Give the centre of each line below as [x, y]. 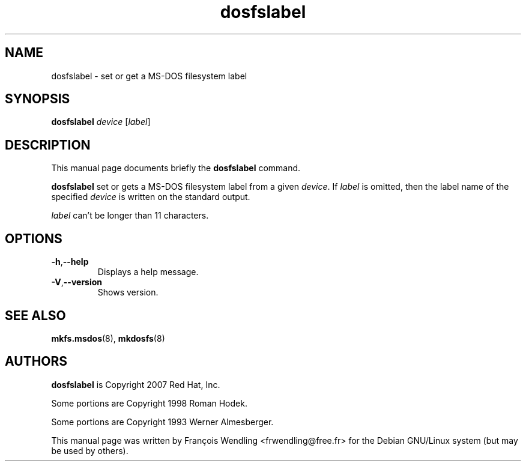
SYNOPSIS [38, 99]
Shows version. [128, 292]
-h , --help [70, 262]
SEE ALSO [35, 315]
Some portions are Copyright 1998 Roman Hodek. [149, 403]
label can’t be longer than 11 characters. [130, 216]
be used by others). [90, 450]
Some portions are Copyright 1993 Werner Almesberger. [162, 422]
